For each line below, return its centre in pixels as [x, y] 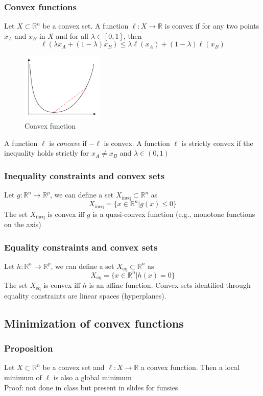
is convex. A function [137, 143]
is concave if [68, 143]
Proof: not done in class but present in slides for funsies [91, 387]
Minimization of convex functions [94, 323]
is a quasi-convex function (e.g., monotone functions [174, 214]
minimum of [23, 377]
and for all [72, 35]
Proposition [29, 348]
